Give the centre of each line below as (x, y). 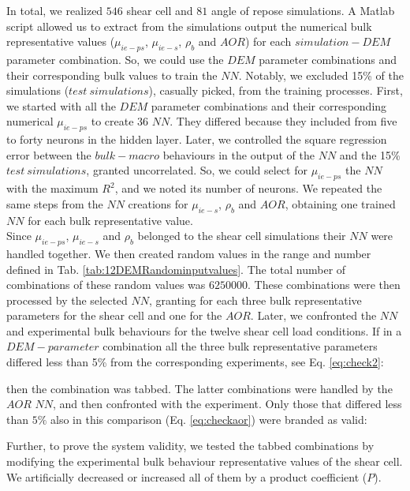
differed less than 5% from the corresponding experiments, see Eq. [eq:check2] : (195, 362)
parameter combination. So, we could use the (115, 59)
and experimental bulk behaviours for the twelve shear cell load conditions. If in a (204, 330)
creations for (158, 203)
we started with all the (61, 105)
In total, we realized (55, 10)
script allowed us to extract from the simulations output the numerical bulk (189, 26)
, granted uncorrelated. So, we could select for (197, 170)
